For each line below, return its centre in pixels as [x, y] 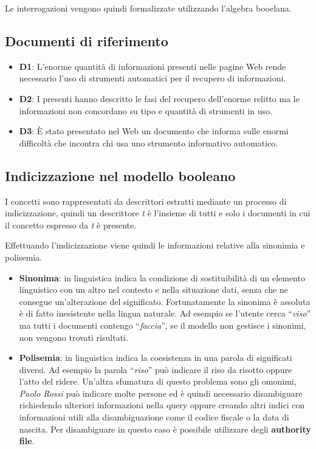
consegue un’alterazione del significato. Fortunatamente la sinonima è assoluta [165, 301]
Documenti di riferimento [87, 40]
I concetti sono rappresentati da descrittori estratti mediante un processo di [146, 201]
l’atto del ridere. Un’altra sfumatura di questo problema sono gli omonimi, [158, 381]
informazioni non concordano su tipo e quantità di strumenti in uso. [146, 110]
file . [27, 441]
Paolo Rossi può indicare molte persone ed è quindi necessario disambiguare [161, 393]
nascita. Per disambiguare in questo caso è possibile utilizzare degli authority [165, 429]
